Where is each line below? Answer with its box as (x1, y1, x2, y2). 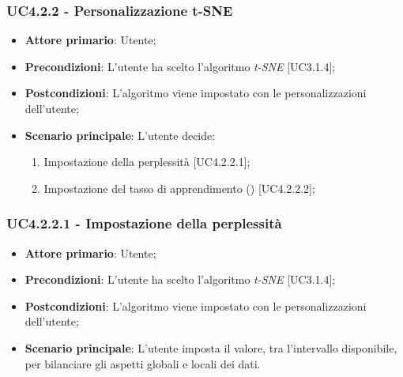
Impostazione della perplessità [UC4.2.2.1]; (43, 153, 250, 170)
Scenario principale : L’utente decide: (24, 126, 216, 143)
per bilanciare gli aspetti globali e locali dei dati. (24, 355, 261, 371)
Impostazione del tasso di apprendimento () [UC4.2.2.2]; (43, 179, 315, 196)
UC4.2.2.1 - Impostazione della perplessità (6, 213, 282, 233)
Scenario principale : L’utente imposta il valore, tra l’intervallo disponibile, (24, 339, 397, 356)
